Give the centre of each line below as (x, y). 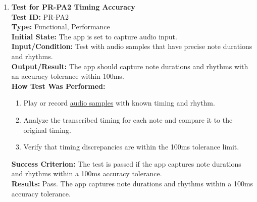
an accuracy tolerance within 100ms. (68, 76)
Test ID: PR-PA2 (40, 16)
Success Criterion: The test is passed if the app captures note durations (126, 163)
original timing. (47, 130)
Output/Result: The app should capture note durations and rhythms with (130, 66)
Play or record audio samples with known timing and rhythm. (119, 103)
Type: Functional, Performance (61, 27)
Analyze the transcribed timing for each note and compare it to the (128, 119)
